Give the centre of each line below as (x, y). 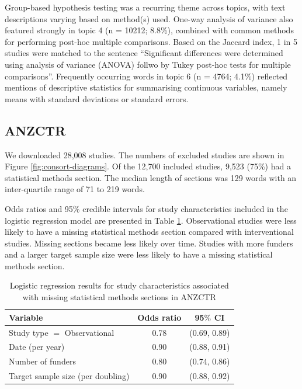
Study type (29, 332)
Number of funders (42, 361)
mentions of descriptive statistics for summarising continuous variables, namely (146, 87)
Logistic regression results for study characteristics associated (119, 285)
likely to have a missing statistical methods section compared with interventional (149, 232)
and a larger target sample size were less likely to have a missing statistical (139, 254)
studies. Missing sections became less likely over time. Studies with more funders (149, 243)
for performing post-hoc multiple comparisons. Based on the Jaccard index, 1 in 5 (151, 41)
